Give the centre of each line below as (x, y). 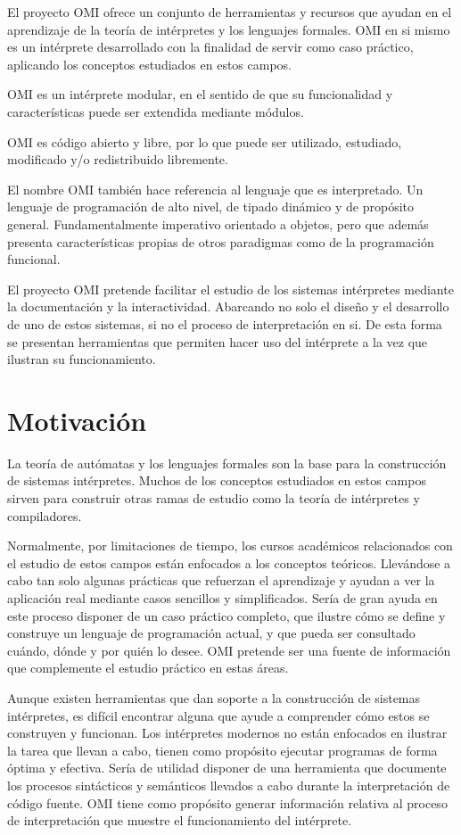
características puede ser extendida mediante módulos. (156, 111)
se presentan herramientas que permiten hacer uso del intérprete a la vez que (218, 341)
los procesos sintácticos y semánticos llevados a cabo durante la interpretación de (229, 785)
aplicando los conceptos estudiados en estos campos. (150, 64)
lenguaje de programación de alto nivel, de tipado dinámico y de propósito (211, 207)
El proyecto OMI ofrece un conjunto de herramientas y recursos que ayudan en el (230, 12)
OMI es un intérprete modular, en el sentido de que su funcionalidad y (200, 94)
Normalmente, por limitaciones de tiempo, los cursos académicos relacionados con (230, 546)
